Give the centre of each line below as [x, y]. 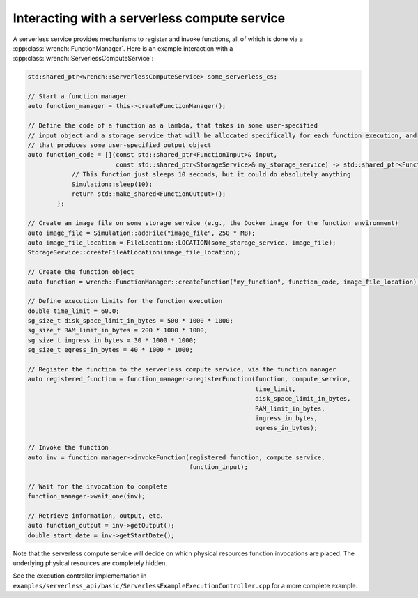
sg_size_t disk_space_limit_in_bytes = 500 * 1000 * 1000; [130, 321]
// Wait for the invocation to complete [97, 486]
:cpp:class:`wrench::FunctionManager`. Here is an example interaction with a [123, 48]
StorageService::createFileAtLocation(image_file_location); [134, 252]
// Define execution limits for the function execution [125, 301]
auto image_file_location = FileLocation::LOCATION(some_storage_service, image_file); [182, 243]
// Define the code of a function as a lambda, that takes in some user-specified [173, 126]
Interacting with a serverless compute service [149, 18]
